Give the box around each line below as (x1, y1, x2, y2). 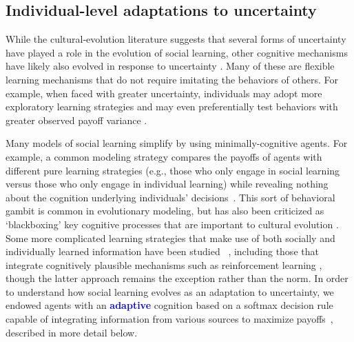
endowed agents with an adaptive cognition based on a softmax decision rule (6, 298, 333, 312)
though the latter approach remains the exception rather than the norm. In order (6, 271, 348, 285)
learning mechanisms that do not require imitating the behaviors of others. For (6, 72, 338, 86)
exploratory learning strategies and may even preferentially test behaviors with (6, 99, 338, 114)
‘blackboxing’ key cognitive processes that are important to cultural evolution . (6, 217, 339, 231)
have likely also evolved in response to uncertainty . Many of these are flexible (6, 59, 335, 73)
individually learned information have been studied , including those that (6, 244, 319, 259)
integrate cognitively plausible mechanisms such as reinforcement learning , (6, 257, 322, 272)
